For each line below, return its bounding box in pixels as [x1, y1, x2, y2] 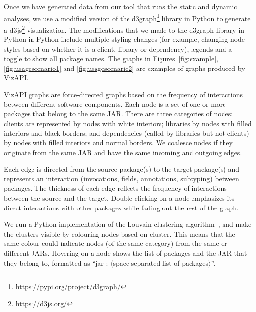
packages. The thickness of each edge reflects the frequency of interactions [4, 183, 227, 193]
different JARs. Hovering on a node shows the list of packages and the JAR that [4, 247, 247, 258]
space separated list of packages [113, 257, 209, 268]
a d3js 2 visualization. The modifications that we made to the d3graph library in [4, 23, 245, 35]
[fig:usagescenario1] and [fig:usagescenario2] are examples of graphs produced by [4, 63, 245, 73]
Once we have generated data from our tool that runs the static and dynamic [4, 1, 237, 11]
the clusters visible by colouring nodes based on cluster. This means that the [4, 228, 235, 239]
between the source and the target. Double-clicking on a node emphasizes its [4, 193, 235, 203]
